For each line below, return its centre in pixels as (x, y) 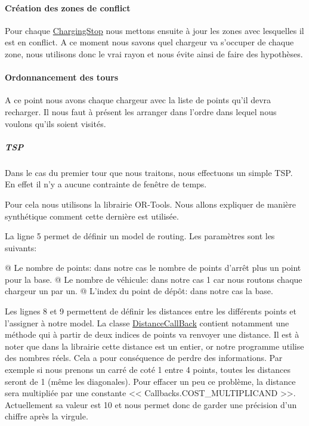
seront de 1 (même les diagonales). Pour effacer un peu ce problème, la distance (150, 381)
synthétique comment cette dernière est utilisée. (92, 216)
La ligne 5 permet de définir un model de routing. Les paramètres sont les (140, 236)
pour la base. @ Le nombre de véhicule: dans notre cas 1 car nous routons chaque (154, 279)
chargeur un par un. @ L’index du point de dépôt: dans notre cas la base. (139, 291)
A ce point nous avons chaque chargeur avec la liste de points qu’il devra (138, 100)
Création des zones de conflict (68, 7)
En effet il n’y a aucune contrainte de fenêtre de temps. (106, 184)
